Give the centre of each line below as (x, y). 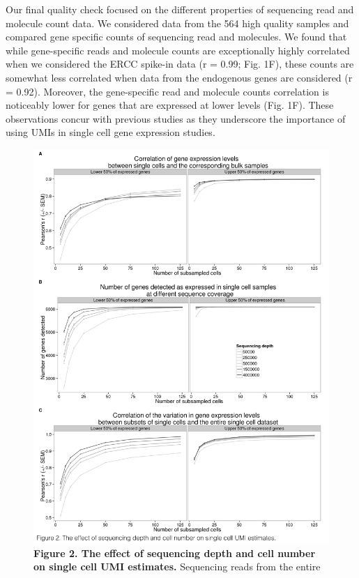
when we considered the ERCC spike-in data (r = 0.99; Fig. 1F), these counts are (180, 64)
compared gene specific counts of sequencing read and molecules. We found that (176, 37)
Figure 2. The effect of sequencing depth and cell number (175, 553)
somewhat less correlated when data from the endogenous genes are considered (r (179, 77)
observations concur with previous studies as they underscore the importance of (176, 118)
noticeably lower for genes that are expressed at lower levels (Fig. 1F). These (170, 105)
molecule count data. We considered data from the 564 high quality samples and (177, 23)
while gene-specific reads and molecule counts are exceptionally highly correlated (178, 50)
